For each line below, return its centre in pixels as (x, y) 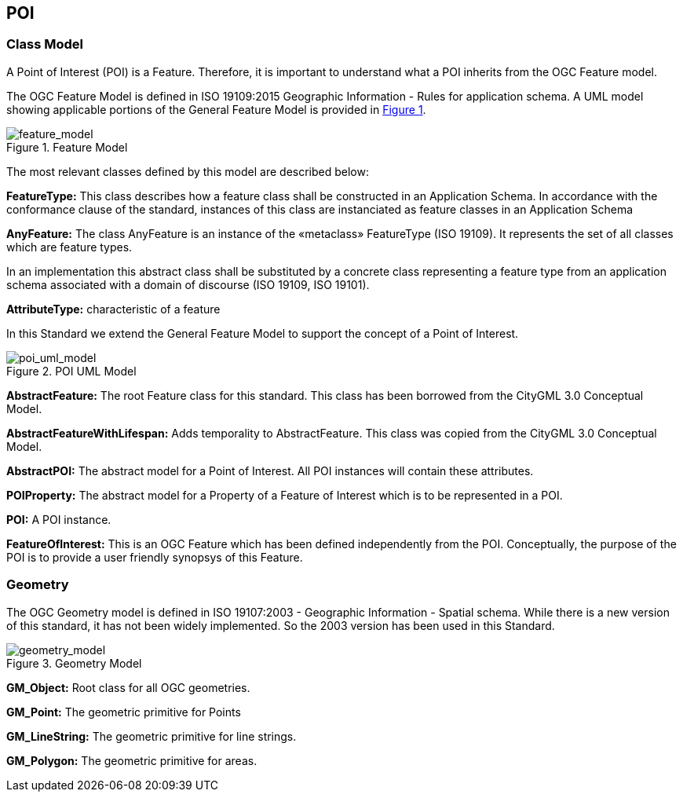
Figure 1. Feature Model (67, 147)
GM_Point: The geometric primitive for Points (124, 712)
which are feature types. (69, 247)
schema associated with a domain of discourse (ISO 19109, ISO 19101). (188, 284)
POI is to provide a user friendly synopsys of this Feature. (155, 557)
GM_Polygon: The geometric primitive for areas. (132, 760)
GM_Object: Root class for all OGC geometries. (128, 687)
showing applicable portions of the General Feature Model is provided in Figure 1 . (216, 109)
